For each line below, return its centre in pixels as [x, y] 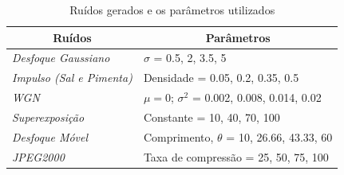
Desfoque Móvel [50, 136]
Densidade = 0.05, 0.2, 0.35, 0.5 [221, 78]
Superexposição [48, 117]
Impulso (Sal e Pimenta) [72, 78]
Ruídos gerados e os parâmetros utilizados [172, 10]
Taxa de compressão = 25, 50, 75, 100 [236, 156]
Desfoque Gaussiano [61, 58]
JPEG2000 [38, 156]
